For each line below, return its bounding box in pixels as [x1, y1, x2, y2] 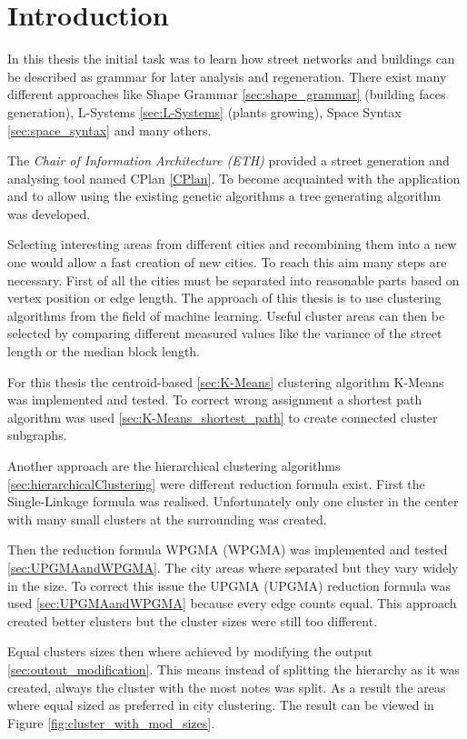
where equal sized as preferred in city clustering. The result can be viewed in [7, 695, 434, 714]
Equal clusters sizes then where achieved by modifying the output [7, 642, 373, 661]
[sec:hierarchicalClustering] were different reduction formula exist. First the [7, 474, 425, 493]
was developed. [7, 204, 91, 223]
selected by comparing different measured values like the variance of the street [7, 324, 442, 343]
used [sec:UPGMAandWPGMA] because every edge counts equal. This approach [7, 594, 457, 613]
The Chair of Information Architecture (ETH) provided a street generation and [7, 151, 450, 170]
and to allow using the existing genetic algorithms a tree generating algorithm [7, 186, 442, 205]
